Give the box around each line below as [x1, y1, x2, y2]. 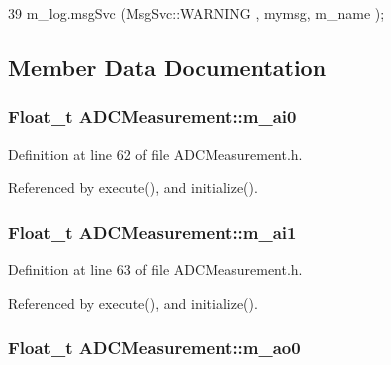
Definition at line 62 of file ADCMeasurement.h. [8, 143, 303, 164]
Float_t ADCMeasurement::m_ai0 [8, 104, 297, 129]
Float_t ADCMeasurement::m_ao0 [8, 335, 301, 360]
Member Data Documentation [8, 51, 327, 82]
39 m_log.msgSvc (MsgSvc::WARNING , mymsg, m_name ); [8, 3, 385, 23]
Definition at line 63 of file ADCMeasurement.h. [8, 259, 303, 279]
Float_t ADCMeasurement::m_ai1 [8, 219, 297, 244]
